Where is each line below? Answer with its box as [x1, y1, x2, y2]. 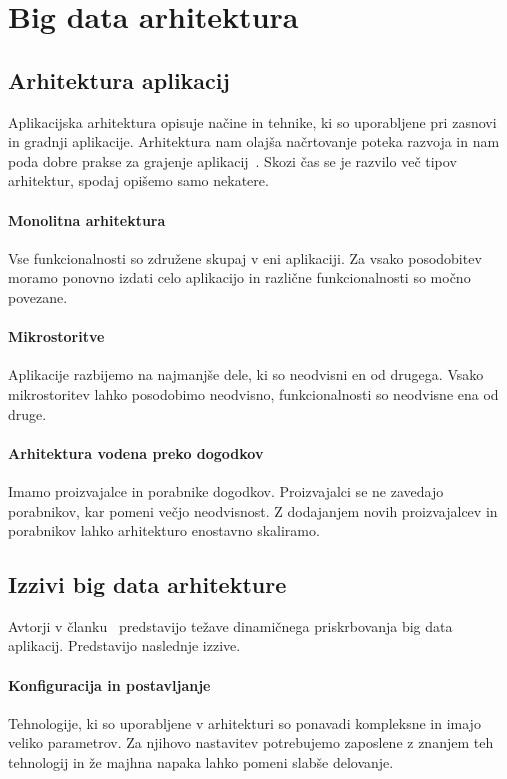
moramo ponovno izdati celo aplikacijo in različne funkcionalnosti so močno [8, 267, 471, 288]
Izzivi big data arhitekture [8, 569, 287, 600]
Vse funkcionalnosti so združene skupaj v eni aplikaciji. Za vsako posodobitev [8, 247, 482, 268]
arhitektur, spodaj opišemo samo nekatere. [8, 170, 269, 191]
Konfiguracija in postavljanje [8, 674, 211, 695]
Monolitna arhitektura [8, 209, 166, 230]
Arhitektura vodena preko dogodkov [8, 442, 264, 463]
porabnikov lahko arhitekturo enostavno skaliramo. [8, 520, 320, 541]
